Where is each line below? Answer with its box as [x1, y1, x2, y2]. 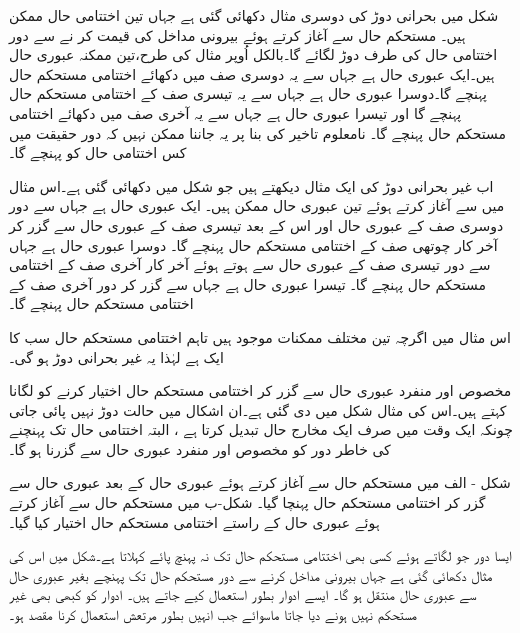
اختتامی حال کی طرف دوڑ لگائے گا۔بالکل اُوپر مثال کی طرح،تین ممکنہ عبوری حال [9, 44, 498, 65]
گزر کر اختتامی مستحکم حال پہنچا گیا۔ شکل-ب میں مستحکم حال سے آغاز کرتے [9, 492, 486, 513]
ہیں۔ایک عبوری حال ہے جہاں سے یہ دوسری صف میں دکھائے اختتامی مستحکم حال [9, 63, 495, 84]
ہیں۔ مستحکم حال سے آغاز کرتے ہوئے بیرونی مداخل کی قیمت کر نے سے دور [9, 24, 466, 45]
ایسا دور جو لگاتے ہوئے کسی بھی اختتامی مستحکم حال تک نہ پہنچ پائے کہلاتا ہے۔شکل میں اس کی [9, 545, 513, 566]
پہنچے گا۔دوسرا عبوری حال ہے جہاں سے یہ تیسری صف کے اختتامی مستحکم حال [9, 83, 488, 104]
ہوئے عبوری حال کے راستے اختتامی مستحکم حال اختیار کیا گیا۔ [9, 511, 380, 532]
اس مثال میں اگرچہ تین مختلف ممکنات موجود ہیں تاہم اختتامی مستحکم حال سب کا [9, 326, 511, 347]
